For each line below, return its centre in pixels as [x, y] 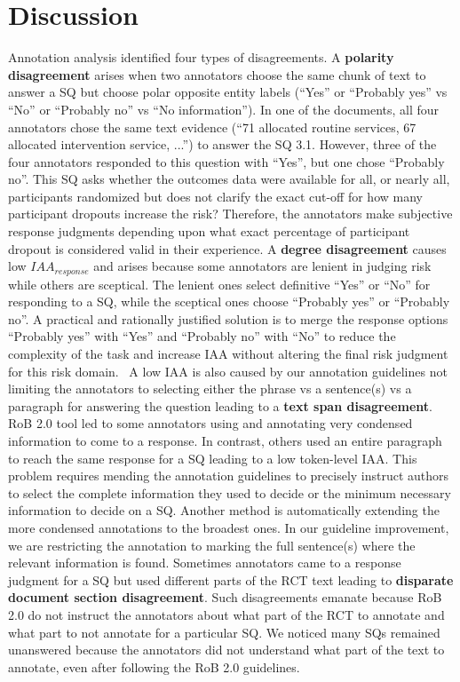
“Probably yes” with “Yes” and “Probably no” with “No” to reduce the [202, 336]
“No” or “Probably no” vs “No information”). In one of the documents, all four [224, 109]
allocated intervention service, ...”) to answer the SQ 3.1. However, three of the [222, 144]
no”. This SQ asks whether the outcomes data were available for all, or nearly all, [229, 179]
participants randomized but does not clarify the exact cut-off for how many [215, 196]
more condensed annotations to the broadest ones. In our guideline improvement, [229, 528]
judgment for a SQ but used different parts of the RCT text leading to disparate [231, 579]
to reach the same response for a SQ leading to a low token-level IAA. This [213, 458]
